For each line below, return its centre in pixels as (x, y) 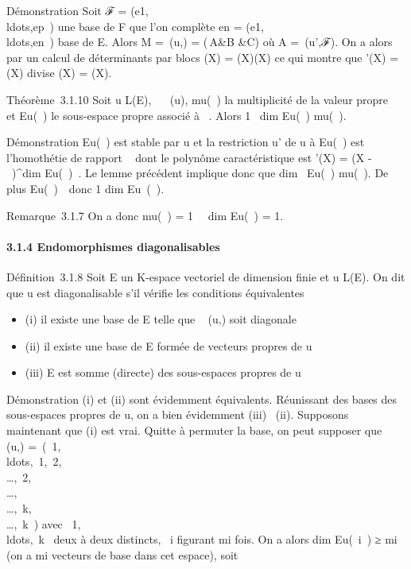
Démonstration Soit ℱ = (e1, (78, 10)
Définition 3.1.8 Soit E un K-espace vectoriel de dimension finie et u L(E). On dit (206, 276)
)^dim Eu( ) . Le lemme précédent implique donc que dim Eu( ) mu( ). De (200, 173)
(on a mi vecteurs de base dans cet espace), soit (122, 554)
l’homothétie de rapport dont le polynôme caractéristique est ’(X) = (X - (189, 157)
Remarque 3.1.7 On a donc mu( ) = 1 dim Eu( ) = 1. (145, 215)
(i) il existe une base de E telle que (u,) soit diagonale (161, 319)
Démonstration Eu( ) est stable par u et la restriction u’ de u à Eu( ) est (186, 142)
